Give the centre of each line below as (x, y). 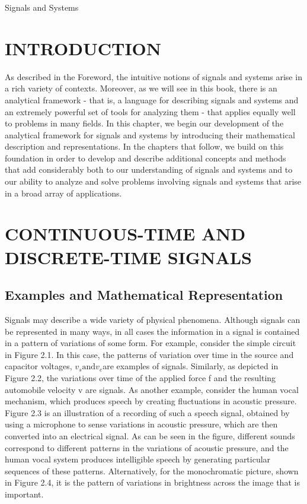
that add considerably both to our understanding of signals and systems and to (149, 169)
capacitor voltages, (39, 366)
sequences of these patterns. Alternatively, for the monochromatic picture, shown (152, 470)
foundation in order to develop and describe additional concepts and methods (145, 158)
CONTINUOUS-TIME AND (125, 234)
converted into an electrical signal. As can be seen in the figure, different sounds (150, 435)
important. (24, 494)
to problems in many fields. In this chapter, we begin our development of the (144, 123)
